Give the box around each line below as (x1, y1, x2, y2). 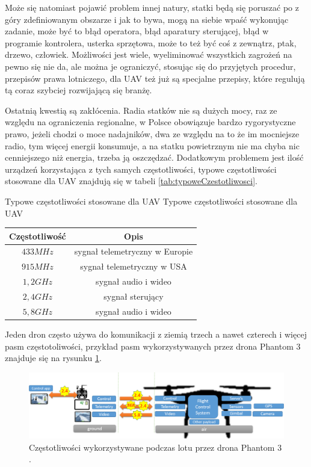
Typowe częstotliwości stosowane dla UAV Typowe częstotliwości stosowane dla (5, 194, 298, 207)
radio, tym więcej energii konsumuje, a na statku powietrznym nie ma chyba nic (5, 139, 300, 152)
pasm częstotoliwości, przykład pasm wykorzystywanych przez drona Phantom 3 (5, 339, 301, 352)
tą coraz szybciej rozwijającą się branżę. (5, 84, 152, 96)
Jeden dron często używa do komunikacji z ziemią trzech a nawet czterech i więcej (5, 327, 307, 340)
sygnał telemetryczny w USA (80, 260, 187, 273)
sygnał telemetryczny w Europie (74, 245, 193, 258)
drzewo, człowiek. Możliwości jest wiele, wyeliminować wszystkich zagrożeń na (5, 48, 292, 61)
